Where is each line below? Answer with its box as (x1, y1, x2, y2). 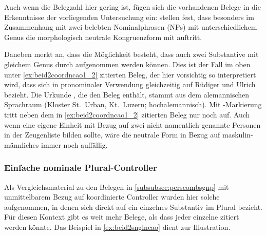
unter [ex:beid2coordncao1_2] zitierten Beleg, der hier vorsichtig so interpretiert (4, 69, 256, 80)
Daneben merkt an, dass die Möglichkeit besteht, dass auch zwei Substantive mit (4, 49, 259, 60)
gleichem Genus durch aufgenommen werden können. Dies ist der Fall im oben (4, 58, 251, 69)
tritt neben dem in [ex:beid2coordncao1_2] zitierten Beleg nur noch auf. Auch (4, 109, 250, 120)
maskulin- (222, 129, 253, 140)
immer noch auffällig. (41, 139, 108, 150)
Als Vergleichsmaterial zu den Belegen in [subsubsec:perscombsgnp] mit (4, 181, 229, 192)
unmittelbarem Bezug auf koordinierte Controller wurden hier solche (4, 191, 220, 202)
